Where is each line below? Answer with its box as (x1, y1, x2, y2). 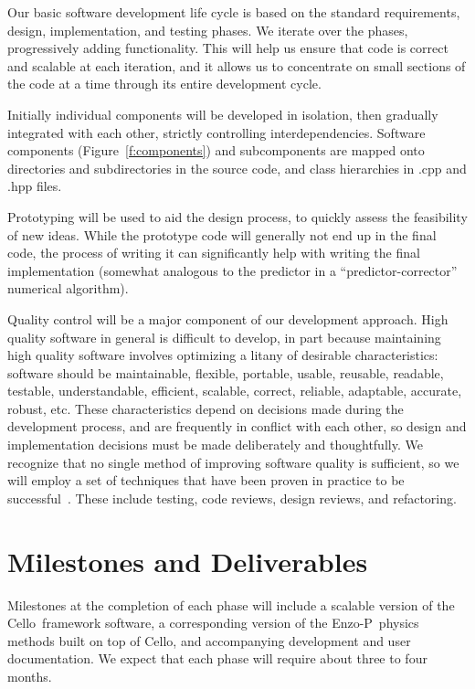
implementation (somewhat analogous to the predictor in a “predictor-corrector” (7, 260, 458, 280)
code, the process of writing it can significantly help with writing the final (7, 243, 420, 262)
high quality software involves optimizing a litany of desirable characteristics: (7, 345, 438, 365)
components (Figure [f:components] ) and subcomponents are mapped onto (7, 141, 425, 160)
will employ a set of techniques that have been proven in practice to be (7, 471, 405, 490)
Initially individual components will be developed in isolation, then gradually (7, 104, 438, 123)
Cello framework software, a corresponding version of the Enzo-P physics (7, 613, 419, 632)
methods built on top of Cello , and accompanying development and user (7, 631, 411, 650)
